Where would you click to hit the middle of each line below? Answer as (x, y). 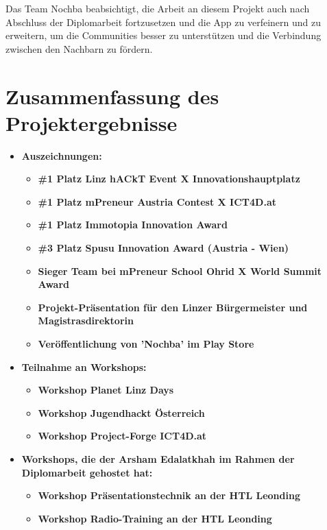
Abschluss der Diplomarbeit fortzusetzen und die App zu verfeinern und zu (163, 22)
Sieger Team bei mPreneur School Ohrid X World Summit (180, 270)
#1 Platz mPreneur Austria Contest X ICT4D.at (157, 201)
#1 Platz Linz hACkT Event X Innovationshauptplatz (169, 179)
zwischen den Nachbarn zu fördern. (79, 48)
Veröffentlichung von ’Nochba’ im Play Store (146, 344)
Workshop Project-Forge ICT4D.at (122, 436)
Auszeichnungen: (62, 155)
